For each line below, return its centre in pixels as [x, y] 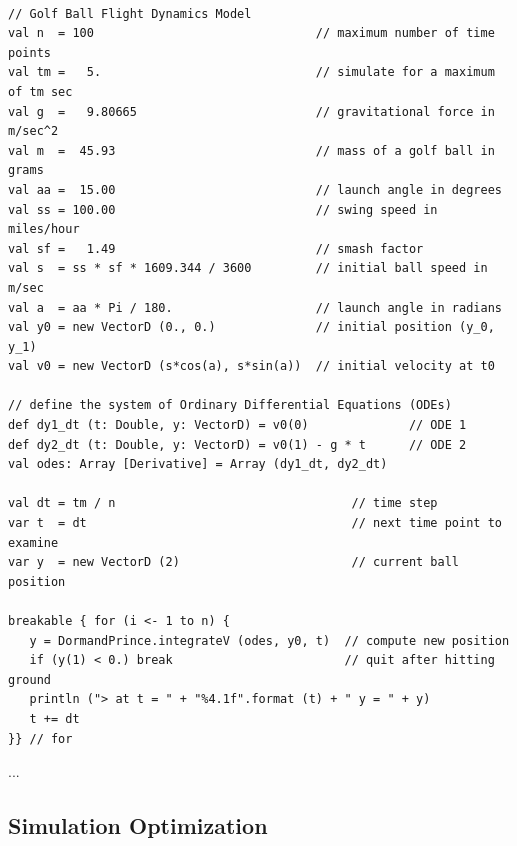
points [29, 52]
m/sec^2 [33, 131]
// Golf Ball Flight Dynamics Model [130, 13]
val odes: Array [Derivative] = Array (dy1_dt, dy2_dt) [198, 464]
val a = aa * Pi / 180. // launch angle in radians [255, 307]
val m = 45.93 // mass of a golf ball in [251, 150]
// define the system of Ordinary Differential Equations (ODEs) [230, 405]
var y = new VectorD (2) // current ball [234, 562]
